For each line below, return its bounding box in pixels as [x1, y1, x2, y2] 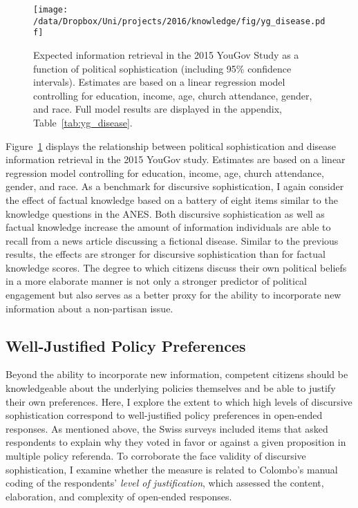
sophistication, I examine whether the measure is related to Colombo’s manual [6, 462, 338, 476]
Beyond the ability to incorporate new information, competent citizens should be [6, 367, 348, 382]
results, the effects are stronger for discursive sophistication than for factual [6, 247, 326, 261]
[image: [33, 5, 68, 15]
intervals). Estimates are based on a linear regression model [33, 75, 285, 89]
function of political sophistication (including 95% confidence [33, 61, 292, 75]
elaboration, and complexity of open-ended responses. [6, 489, 232, 503]
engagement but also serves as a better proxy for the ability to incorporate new [6, 288, 341, 302]
